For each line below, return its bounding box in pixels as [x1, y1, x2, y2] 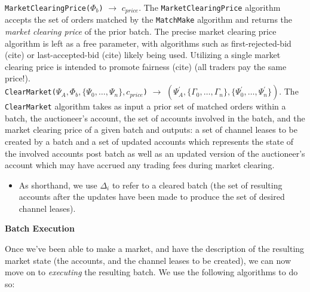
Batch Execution [5, 222, 75, 235]
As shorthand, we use [19, 178, 97, 191]
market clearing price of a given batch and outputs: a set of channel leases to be [5, 123, 297, 136]
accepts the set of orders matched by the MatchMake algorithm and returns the [5, 13, 293, 26]
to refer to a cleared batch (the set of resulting [112, 178, 283, 191]
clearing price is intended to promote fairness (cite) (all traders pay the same [5, 60, 287, 72]
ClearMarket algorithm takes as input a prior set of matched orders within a [5, 100, 286, 112]
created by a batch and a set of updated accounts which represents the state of [5, 135, 294, 147]
